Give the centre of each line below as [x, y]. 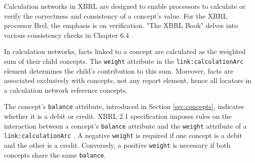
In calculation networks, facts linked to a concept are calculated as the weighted [125, 51]
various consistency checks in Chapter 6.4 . [69, 35]
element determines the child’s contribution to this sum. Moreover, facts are [119, 70]
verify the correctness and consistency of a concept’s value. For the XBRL [116, 15]
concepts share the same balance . [55, 154]
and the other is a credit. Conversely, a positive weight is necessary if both [117, 145]
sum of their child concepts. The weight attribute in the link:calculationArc [124, 61]
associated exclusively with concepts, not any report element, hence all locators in [128, 80]
